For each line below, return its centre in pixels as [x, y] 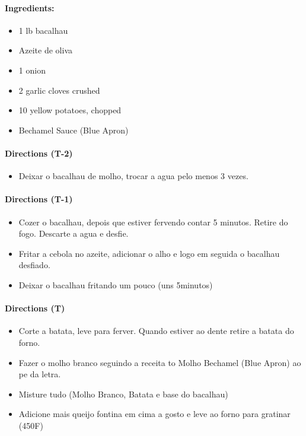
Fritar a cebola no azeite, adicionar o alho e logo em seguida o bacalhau [149, 253]
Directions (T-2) [39, 153]
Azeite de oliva [45, 50]
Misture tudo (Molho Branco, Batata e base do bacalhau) [123, 394]
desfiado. [34, 265]
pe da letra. [40, 374]
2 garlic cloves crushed [59, 90]
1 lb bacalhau [43, 30]
